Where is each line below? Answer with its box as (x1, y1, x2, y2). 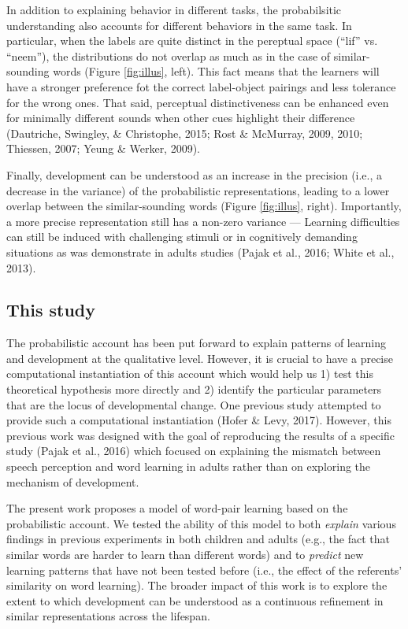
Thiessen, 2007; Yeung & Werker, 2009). (6, 140, 201, 157)
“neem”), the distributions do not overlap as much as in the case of (6, 47, 331, 64)
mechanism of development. (6, 473, 139, 490)
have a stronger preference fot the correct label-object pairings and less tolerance (6, 78, 396, 94)
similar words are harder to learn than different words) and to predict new (6, 546, 364, 563)
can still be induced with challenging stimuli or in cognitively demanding (6, 228, 358, 245)
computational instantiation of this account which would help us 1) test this (6, 365, 373, 382)
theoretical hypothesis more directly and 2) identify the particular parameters (6, 381, 382, 398)
